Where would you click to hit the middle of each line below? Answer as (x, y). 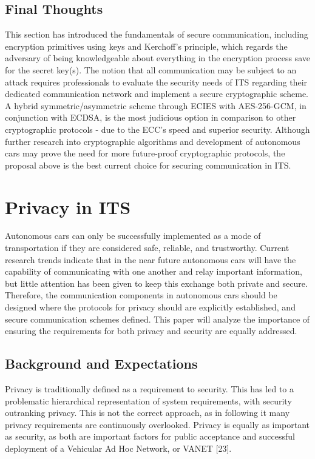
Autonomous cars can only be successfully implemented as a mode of (133, 236)
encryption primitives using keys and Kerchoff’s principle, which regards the (146, 46)
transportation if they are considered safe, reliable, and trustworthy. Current (147, 248)
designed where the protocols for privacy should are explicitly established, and (150, 307)
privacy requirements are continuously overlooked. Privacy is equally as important (157, 424)
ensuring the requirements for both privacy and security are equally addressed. (151, 331)
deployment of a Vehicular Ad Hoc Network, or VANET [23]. (118, 448)
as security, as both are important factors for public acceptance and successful (150, 436)
